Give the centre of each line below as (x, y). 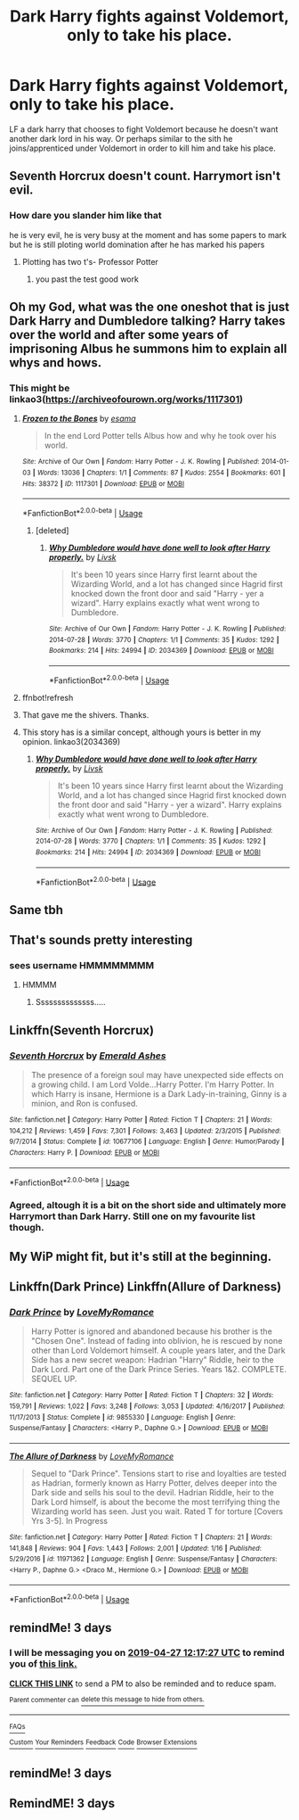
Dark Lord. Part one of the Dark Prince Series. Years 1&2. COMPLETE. (159, 1370)
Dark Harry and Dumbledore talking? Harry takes (148, 321)
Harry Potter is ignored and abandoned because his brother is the (152, 1331)
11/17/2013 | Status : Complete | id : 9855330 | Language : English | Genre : (122, 1417)
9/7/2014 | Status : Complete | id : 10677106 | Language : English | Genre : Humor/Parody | (147, 1142)
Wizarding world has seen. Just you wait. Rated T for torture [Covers (157, 1511)
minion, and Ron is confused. (84, 1103)
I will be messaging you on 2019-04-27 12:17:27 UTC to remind (147, 1653)
